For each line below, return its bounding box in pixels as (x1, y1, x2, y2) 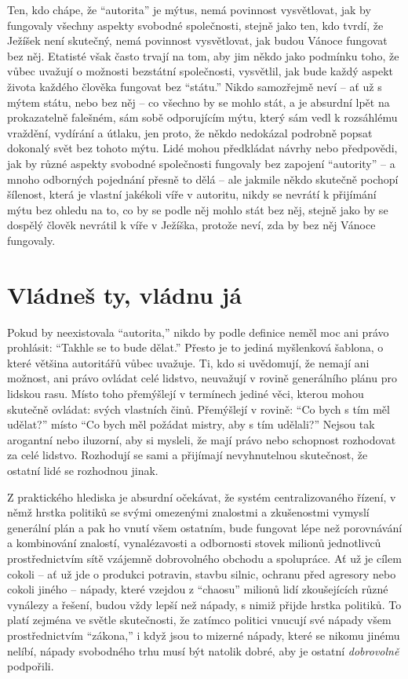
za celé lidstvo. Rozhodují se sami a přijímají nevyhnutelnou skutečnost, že (7, 447, 368, 463)
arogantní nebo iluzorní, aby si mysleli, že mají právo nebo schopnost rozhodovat (7, 431, 396, 447)
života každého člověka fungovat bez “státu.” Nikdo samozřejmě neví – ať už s (7, 78, 382, 94)
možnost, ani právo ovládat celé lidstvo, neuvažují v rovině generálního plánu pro (7, 370, 397, 386)
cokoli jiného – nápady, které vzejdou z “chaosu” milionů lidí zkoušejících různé (7, 581, 388, 597)
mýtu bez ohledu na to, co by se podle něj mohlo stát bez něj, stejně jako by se (7, 201, 388, 217)
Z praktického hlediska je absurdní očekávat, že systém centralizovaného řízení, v (7, 488, 396, 505)
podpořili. (7, 658, 54, 674)
